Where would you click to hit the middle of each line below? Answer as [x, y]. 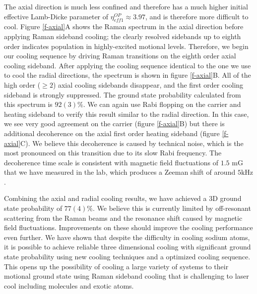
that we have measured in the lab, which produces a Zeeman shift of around [120, 172]
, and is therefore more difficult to [197, 16]
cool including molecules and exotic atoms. [69, 285]
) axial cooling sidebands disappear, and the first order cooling [148, 84]
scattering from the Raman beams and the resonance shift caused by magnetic [123, 218]
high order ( [22, 84]
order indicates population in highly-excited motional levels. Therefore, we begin [126, 46]
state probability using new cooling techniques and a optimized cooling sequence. [127, 257]
